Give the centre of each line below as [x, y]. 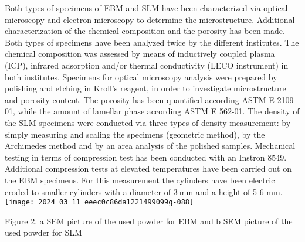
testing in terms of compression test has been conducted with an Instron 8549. [146, 157]
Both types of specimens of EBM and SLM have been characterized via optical [146, 8]
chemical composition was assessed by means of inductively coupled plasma [140, 54]
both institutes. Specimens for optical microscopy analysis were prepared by [141, 76]
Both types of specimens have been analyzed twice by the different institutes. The [152, 42]
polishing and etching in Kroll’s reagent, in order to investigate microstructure [145, 88]
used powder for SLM [43, 232]
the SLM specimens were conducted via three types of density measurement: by [148, 122]
